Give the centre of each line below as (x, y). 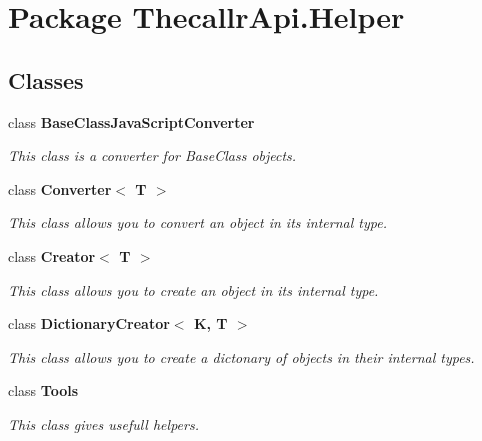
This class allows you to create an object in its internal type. (193, 289)
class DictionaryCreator (89, 323)
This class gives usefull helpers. (103, 423)
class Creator (52, 255)
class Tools (43, 390)
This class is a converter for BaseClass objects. (152, 155)
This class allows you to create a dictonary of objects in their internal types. (241, 356)
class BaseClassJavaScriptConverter (131, 121)
